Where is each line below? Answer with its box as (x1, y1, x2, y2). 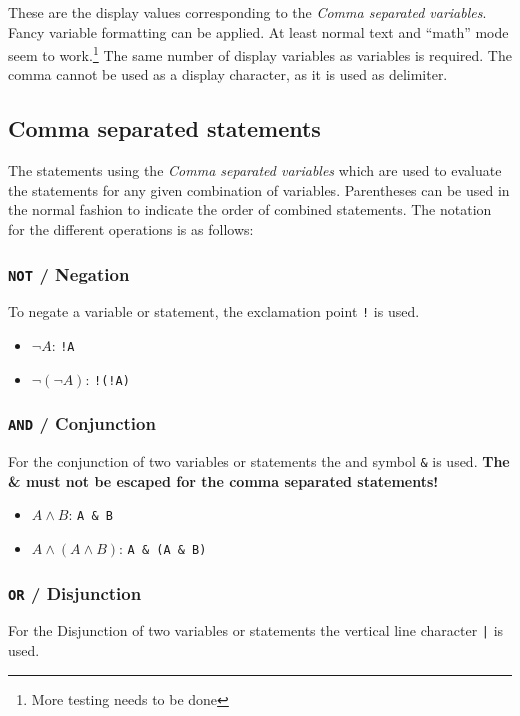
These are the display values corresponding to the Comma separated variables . (8, 2, 487, 22)
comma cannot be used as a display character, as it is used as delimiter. (8, 64, 448, 85)
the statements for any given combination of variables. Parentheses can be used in (8, 179, 510, 200)
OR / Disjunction (8, 580, 142, 605)
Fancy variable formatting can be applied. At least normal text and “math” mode (8, 21, 509, 42)
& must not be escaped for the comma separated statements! (8, 470, 439, 491)
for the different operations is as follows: (8, 219, 254, 240)
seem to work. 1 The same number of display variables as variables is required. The (8, 42, 512, 65)
